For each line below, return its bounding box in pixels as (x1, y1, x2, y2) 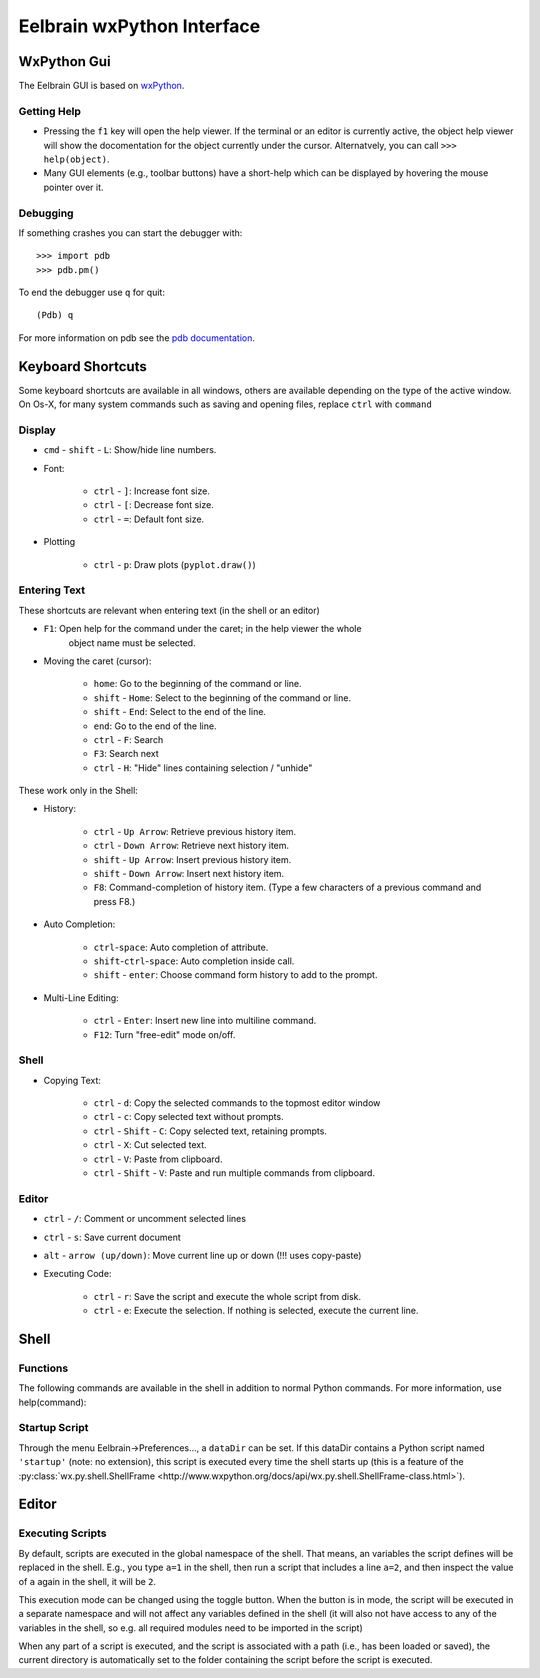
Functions (18, 1361, 69, 1375)
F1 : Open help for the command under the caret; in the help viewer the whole (43, 623, 362, 635)
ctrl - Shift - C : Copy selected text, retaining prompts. (93, 1125, 327, 1137)
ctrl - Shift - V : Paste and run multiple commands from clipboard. (93, 1167, 375, 1179)
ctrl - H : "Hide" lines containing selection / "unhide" (93, 761, 313, 774)
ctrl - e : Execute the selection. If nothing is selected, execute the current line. (93, 1305, 419, 1317)
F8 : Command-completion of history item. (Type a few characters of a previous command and (93, 881, 482, 894)
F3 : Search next (93, 748, 159, 760)
